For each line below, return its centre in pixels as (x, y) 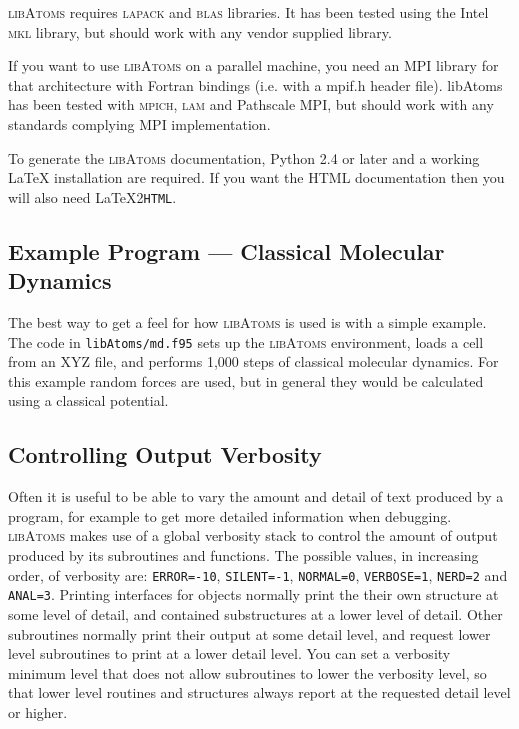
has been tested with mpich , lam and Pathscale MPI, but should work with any (251, 104)
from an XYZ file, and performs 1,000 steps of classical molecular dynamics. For (253, 361)
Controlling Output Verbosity (165, 454)
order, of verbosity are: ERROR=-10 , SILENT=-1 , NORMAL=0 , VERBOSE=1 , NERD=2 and (258, 574)
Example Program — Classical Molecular (226, 250)
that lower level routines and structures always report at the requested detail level (259, 692)
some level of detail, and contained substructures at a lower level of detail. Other (255, 613)
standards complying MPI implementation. (139, 123)
